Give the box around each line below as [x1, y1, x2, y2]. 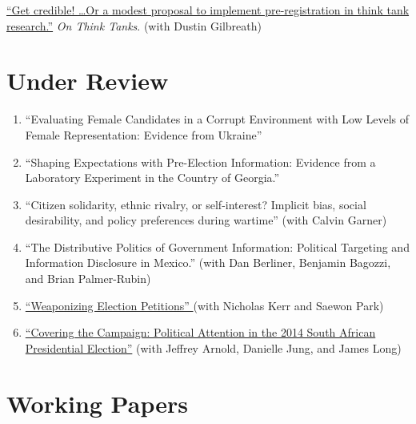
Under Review [6, 64, 169, 97]
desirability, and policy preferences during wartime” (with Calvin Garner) [25, 212, 387, 228]
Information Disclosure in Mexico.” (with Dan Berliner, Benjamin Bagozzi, [25, 254, 391, 271]
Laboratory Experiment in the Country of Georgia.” [25, 169, 280, 186]
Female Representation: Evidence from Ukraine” [25, 126, 262, 143]
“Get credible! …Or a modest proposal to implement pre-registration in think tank [6, 2, 410, 18]
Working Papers [6, 386, 188, 419]
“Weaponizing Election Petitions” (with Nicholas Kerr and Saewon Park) [25, 297, 384, 313]
